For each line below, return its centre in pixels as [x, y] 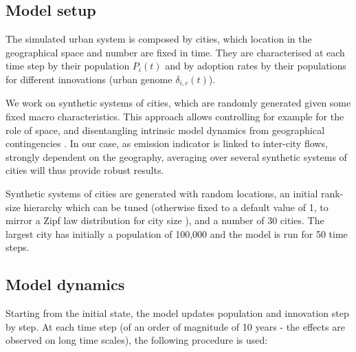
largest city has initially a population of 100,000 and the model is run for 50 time [177, 233]
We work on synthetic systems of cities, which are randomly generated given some [178, 103]
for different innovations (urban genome [89, 79]
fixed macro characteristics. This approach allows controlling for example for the [175, 117]
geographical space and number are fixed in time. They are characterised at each [175, 52]
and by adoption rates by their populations [256, 66]
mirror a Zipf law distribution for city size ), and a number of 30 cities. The [165, 220]
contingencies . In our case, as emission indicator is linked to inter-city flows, [167, 143]
